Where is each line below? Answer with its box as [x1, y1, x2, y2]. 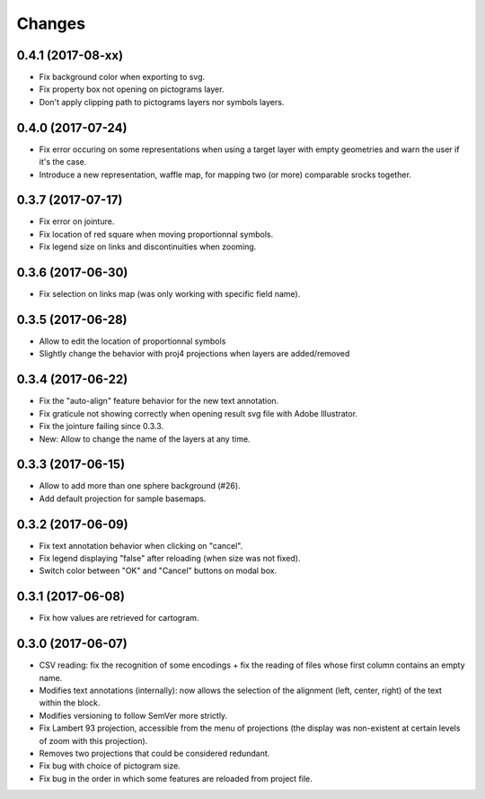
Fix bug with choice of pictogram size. [39, 760, 181, 771]
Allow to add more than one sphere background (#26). [39, 480, 242, 491]
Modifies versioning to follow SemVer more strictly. [39, 710, 228, 721]
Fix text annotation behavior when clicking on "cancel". [39, 540, 243, 551]
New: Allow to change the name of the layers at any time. [39, 433, 251, 444]
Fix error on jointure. [39, 216, 115, 227]
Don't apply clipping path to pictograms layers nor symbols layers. [39, 96, 285, 107]
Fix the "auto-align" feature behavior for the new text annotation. [39, 396, 279, 407]
